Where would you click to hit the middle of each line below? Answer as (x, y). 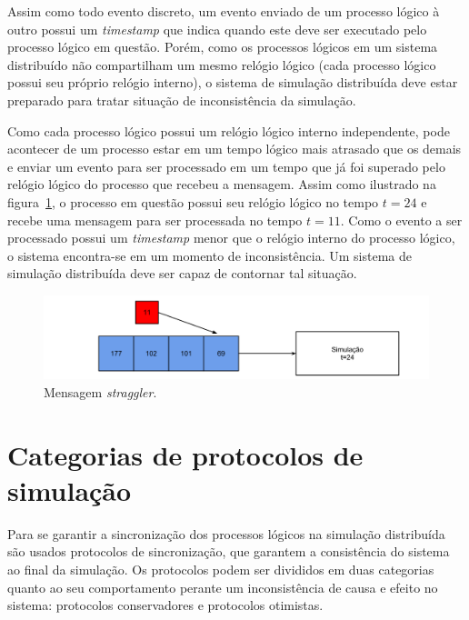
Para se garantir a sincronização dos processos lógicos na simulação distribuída (226, 533)
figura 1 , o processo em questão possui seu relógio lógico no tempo (193, 201)
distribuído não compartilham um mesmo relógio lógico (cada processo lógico (222, 64)
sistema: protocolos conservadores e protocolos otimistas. (165, 605)
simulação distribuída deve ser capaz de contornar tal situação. (182, 273)
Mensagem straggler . (100, 391)
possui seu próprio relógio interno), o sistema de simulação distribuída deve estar (233, 82)
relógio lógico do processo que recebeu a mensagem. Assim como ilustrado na (222, 184)
